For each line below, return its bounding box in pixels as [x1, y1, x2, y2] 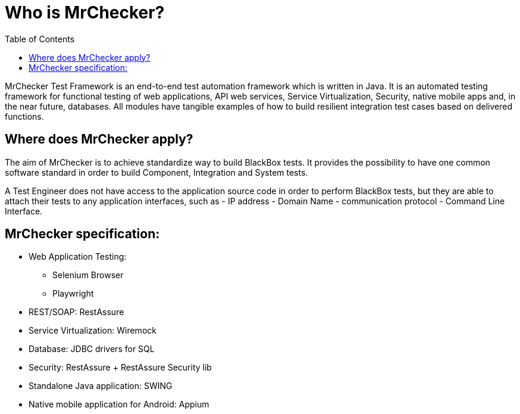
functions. [5, 111, 44, 122]
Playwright [52, 288, 94, 299]
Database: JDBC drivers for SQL [29, 344, 155, 354]
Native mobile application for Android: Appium [29, 399, 209, 410]
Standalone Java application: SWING [29, 381, 173, 391]
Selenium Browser [52, 270, 124, 281]
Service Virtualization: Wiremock [29, 325, 156, 336]
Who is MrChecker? [5, 2, 165, 23]
